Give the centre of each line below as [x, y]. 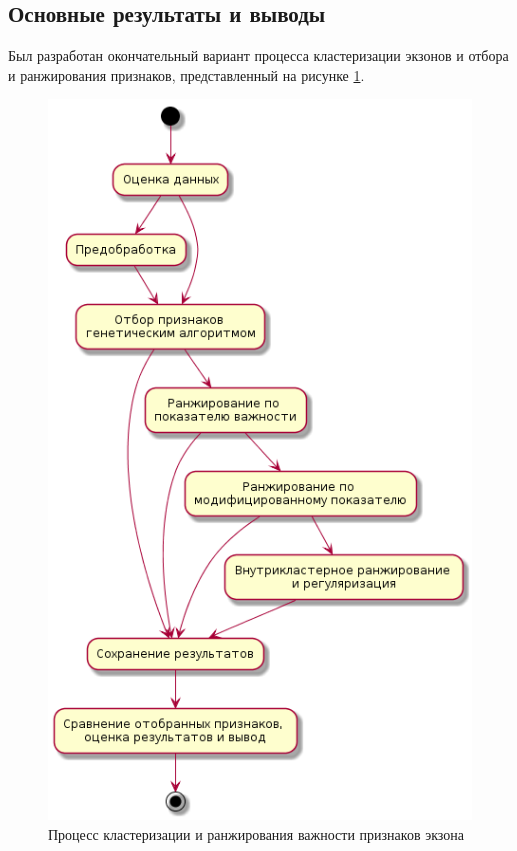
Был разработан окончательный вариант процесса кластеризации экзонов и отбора [258, 55]
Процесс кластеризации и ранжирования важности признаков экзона [256, 833]
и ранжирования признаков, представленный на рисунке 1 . [186, 74]
